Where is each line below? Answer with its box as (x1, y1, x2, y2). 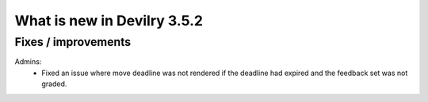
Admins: (14, 57, 42, 66)
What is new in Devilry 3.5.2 (14, 12, 204, 29)
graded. (41, 79, 67, 89)
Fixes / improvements (14, 35, 132, 49)
